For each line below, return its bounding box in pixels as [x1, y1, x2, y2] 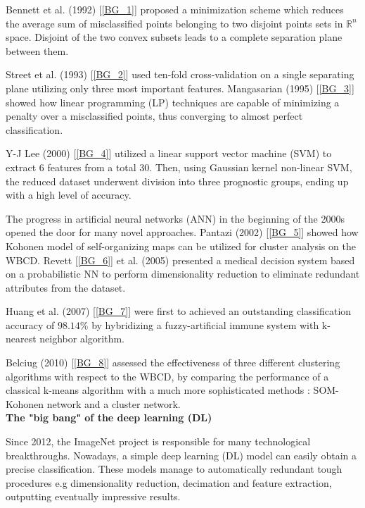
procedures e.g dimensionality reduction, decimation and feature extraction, [6, 475, 332, 490]
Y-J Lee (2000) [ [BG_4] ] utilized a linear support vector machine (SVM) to [6, 146, 332, 161]
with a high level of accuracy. [6, 187, 132, 202]
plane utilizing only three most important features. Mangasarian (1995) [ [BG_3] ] [6, 80, 354, 95]
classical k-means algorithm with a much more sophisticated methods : [6, 383, 310, 397]
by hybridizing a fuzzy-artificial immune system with [91, 317, 319, 332]
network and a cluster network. [46, 396, 181, 411]
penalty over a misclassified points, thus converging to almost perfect [6, 109, 303, 123]
